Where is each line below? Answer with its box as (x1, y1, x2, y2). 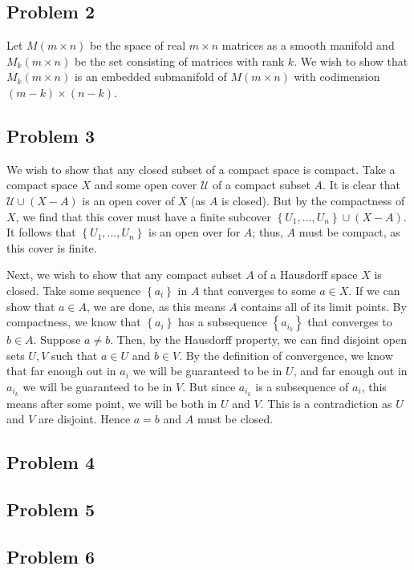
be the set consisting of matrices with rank (74, 52, 285, 69)
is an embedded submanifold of (74, 68, 227, 85)
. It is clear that (323, 176, 401, 193)
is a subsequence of (255, 378, 349, 394)
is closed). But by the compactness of (221, 192, 405, 208)
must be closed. (197, 410, 274, 427)
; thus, (252, 224, 283, 241)
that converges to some (203, 281, 316, 298)
